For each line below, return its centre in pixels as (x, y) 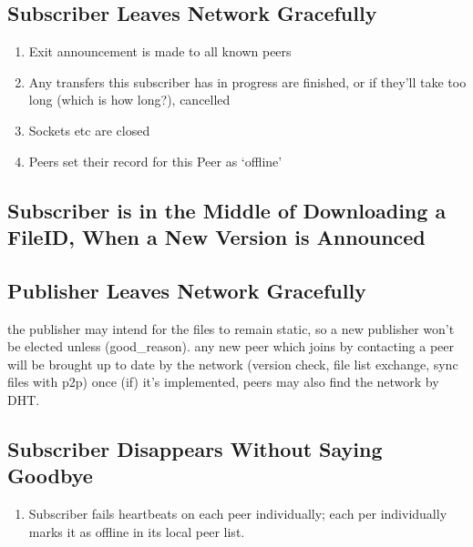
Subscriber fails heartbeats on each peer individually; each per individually (238, 514)
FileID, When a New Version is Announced (216, 236)
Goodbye (50, 476)
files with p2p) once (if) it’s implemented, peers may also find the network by (223, 382)
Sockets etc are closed (89, 130)
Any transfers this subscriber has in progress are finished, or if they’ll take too (247, 81)
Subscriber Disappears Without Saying (195, 448)
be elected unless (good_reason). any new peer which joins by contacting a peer (231, 346)
